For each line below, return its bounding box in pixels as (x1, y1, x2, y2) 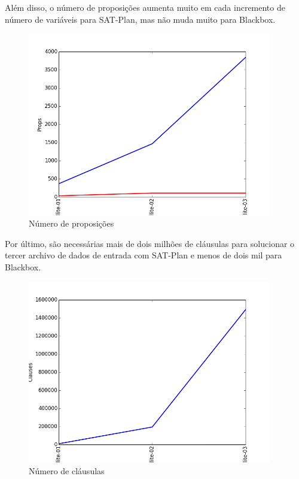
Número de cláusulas (29, 465, 105, 477)
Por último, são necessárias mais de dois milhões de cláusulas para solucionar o (5, 237, 295, 249)
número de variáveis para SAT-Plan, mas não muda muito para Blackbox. (5, 13, 276, 25)
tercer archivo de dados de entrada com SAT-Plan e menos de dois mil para (5, 249, 282, 261)
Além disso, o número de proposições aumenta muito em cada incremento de (5, 1, 285, 13)
